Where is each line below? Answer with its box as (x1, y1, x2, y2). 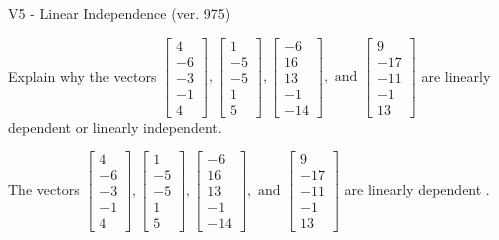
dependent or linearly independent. (8, 116, 222, 137)
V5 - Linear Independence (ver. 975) (8, 3, 231, 23)
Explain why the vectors (8, 65, 157, 86)
